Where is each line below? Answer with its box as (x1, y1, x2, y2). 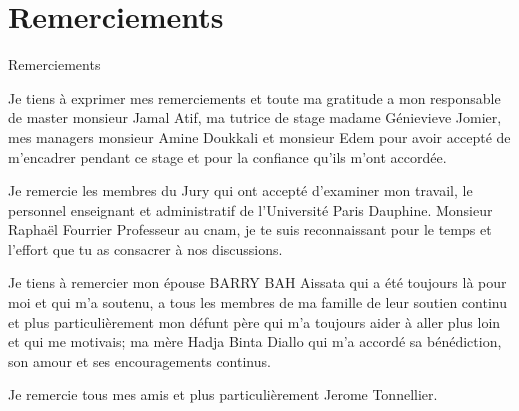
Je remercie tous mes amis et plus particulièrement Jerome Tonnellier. (8, 384, 438, 405)
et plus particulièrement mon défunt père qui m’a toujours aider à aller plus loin (8, 311, 501, 332)
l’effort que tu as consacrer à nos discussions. (8, 238, 283, 259)
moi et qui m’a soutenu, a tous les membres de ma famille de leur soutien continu (8, 292, 507, 313)
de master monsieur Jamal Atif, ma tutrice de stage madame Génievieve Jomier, (8, 107, 502, 128)
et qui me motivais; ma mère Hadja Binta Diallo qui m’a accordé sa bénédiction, (8, 331, 502, 352)
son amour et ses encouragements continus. (8, 350, 271, 371)
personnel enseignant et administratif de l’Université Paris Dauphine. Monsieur (8, 199, 493, 220)
